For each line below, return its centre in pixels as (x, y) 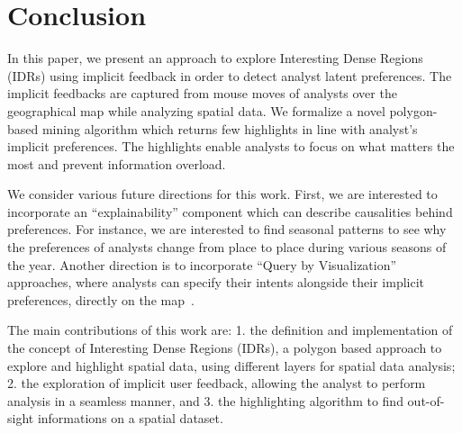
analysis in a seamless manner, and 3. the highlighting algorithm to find (205, 400)
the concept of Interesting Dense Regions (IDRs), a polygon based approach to (225, 348)
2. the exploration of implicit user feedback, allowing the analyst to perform (217, 383)
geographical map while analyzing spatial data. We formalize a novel (196, 110)
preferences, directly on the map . (101, 299)
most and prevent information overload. (117, 163)
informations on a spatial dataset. (130, 418)
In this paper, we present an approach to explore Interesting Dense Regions (215, 58)
